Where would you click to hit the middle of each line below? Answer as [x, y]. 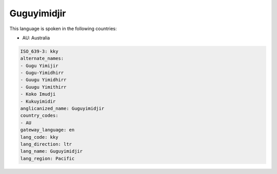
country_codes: [39, 116]
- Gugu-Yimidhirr [42, 73]
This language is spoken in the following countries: [63, 29]
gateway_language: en [47, 130]
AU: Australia [36, 38]
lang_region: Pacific [47, 158]
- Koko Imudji [38, 94]
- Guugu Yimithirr [43, 87]
